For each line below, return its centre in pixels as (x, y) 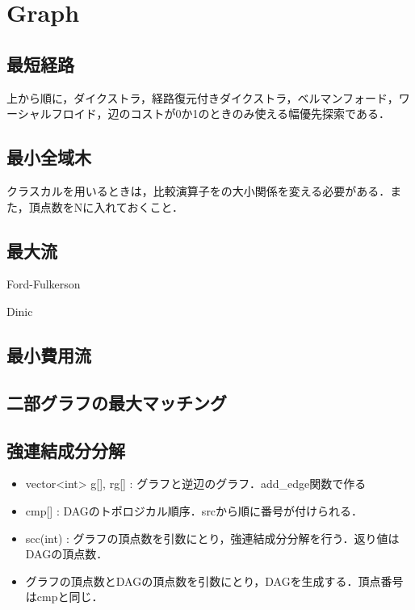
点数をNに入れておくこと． (111, 206)
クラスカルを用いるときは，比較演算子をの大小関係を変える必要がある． (199, 190)
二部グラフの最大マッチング (117, 402)
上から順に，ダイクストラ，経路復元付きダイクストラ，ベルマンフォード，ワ (208, 97)
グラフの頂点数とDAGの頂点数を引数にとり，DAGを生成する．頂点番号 (214, 581)
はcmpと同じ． (64, 597)
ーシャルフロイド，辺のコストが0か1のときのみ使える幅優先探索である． (198, 114)
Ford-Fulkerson (44, 284)
